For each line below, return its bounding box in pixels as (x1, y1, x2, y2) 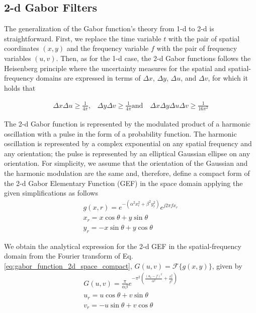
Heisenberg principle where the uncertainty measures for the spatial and (4, 62, 226, 73)
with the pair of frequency (156, 43, 237, 53)
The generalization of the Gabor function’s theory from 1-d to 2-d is (4, 23, 214, 34)
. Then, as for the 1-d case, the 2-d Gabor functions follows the (56, 52, 251, 63)
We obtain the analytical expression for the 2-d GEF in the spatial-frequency (4, 240, 241, 251)
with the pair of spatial (168, 33, 240, 43)
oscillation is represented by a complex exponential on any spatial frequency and (4, 138, 252, 149)
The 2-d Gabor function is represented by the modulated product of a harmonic (4, 118, 250, 129)
